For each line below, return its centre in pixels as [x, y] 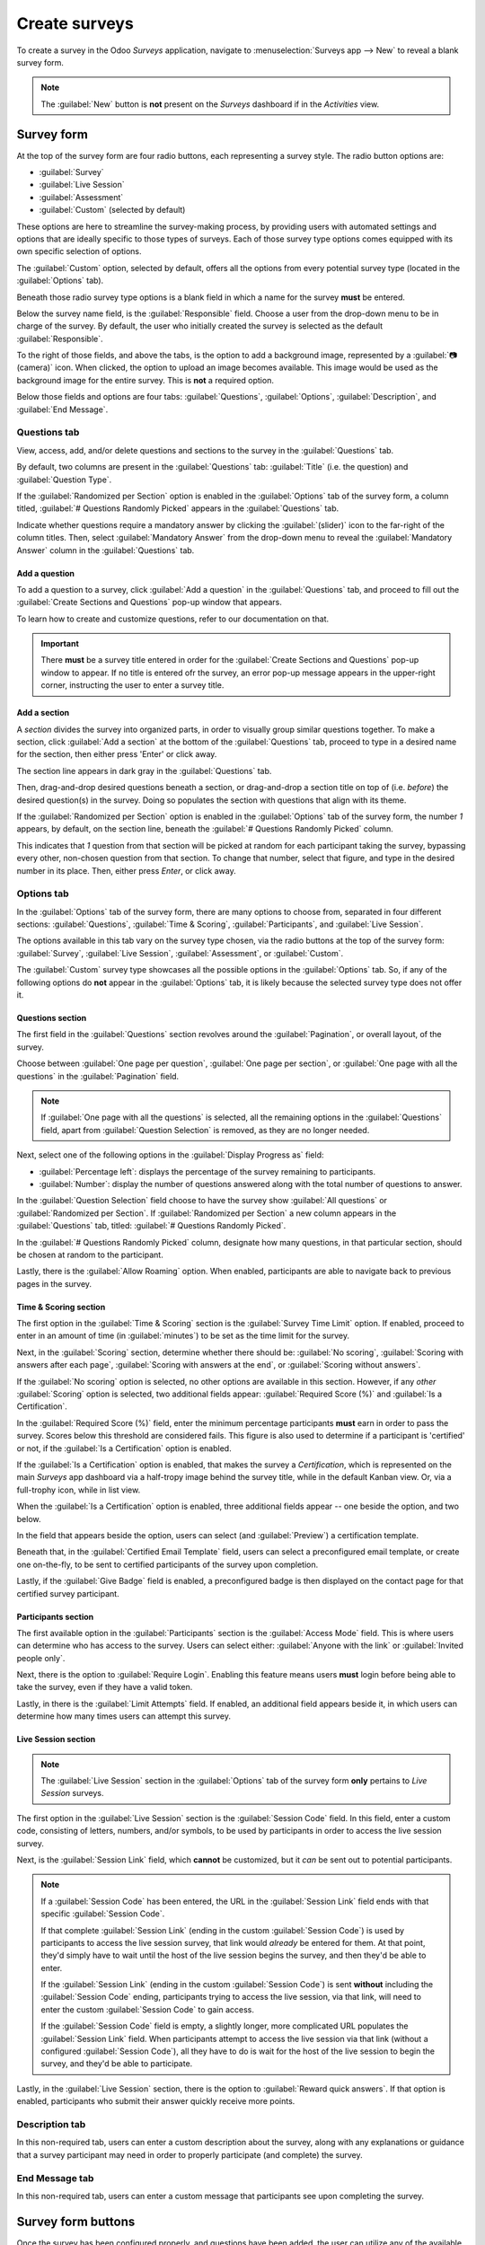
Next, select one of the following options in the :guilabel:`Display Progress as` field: [170, 1155]
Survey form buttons [76, 2221]
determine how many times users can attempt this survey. [123, 1716]
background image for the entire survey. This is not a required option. [145, 380]
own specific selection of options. [79, 251]
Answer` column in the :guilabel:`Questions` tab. [106, 550]
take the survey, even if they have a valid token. [105, 1687]
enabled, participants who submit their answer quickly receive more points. [156, 2101]
